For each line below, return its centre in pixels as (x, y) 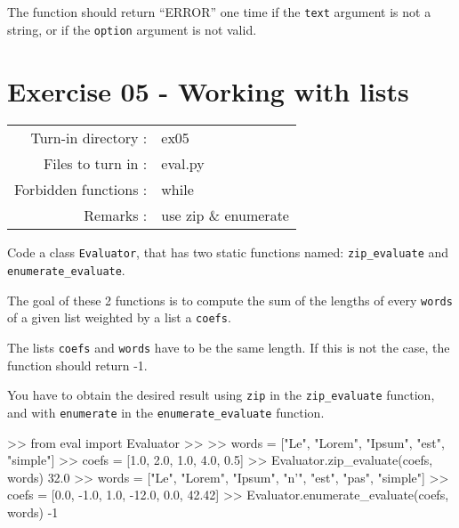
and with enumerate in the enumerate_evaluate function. (166, 412)
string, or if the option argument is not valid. (132, 29)
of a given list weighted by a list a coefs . (119, 317)
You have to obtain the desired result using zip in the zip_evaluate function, (221, 395)
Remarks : (116, 215)
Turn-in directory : (89, 138)
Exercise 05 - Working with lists (208, 90)
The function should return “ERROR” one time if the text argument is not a (219, 12)
